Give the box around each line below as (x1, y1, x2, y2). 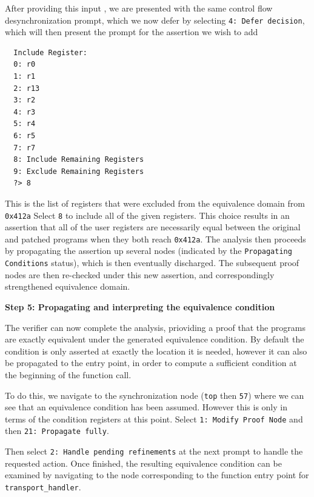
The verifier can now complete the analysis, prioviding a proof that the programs (5, 321, 306, 333)
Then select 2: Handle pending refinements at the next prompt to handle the (5, 445, 303, 458)
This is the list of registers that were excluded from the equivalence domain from (5, 196, 305, 209)
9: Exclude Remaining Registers (13, 167, 144, 176)
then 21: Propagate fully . (5, 424, 109, 437)
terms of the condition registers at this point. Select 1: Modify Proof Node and (5, 412, 303, 425)
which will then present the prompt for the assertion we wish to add (5, 25, 258, 38)
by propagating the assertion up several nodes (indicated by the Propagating (5, 244, 292, 257)
